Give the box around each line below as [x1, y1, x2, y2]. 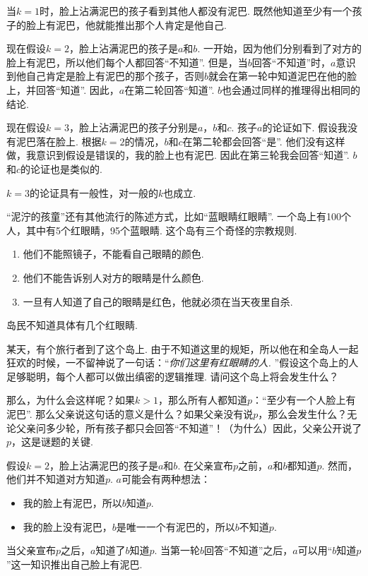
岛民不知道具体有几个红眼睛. [6, 318, 138, 332]
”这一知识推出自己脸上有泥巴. [6, 556, 143, 571]
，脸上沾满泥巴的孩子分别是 [69, 120, 198, 135]
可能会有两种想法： [121, 472, 211, 486]
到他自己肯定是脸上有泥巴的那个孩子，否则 [6, 68, 204, 83]
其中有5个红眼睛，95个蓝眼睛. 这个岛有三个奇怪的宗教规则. [25, 222, 297, 237]
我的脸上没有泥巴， [23, 519, 112, 534]
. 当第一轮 [154, 543, 201, 558]
